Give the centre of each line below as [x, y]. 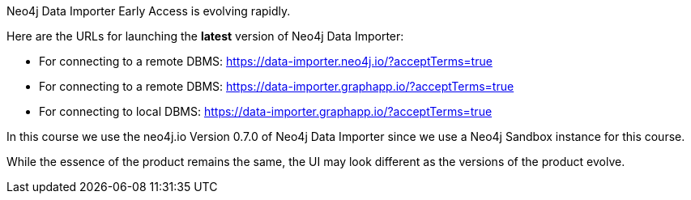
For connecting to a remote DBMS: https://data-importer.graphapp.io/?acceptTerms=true [277, 86]
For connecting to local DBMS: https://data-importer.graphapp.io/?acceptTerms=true [266, 111]
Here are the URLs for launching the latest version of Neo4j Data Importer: [205, 36]
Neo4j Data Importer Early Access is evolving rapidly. [149, 11]
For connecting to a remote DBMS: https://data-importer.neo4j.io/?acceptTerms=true [266, 61]
